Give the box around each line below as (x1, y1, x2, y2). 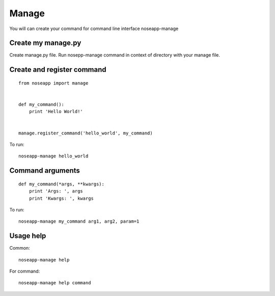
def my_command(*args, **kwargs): (18, 181, 104, 187)
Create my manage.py (9, 39, 81, 47)
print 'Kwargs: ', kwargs (29, 195, 94, 201)
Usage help (9, 232, 46, 240)
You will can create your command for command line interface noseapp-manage (9, 25, 179, 32)
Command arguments (9, 166, 80, 175)
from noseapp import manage (18, 80, 89, 86)
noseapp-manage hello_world (18, 153, 89, 159)
